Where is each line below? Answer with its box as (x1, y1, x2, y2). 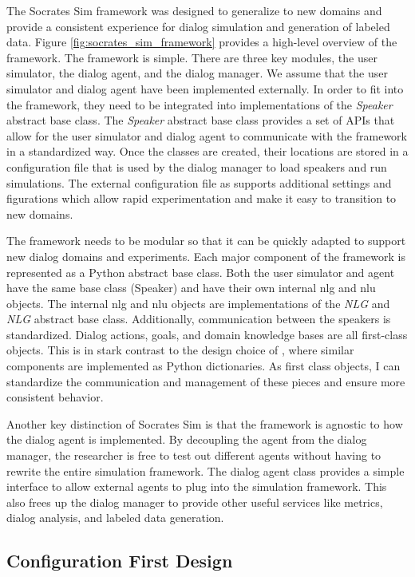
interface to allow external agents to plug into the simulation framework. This (6, 478, 387, 495)
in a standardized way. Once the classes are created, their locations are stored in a (6, 143, 409, 160)
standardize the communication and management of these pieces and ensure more (6, 373, 405, 389)
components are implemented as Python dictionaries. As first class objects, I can (6, 358, 401, 374)
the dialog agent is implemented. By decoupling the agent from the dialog (6, 431, 367, 448)
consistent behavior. (6, 389, 104, 405)
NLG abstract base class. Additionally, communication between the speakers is (6, 310, 391, 327)
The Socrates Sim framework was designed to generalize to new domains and (6, 2, 382, 18)
